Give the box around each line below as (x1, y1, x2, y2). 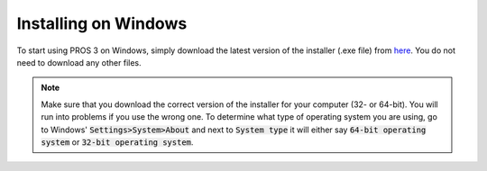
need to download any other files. (16, 57, 142, 67)
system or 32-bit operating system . (41, 136, 194, 148)
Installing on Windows (16, 13, 188, 33)
